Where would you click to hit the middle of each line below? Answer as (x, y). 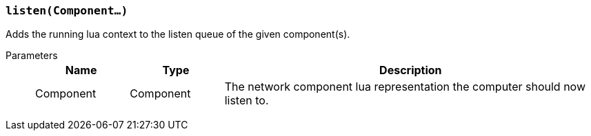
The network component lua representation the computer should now (405, 87)
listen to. (247, 101)
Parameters (32, 56)
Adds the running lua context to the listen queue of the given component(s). (178, 34)
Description (411, 70)
